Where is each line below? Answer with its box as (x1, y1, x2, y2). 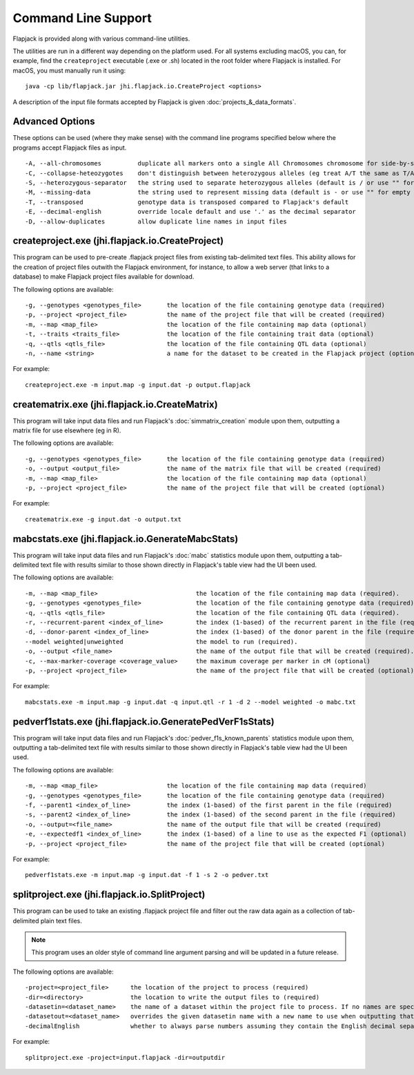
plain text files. (40, 916, 82, 925)
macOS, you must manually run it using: (12, 66, 126, 74)
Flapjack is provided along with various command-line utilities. (12, 34, 190, 43)
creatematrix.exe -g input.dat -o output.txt (25, 515, 182, 523)
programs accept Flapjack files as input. (12, 143, 127, 152)
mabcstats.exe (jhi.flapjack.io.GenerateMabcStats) (12, 533, 239, 545)
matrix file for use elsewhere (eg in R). (12, 426, 121, 434)
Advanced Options (12, 116, 95, 128)
